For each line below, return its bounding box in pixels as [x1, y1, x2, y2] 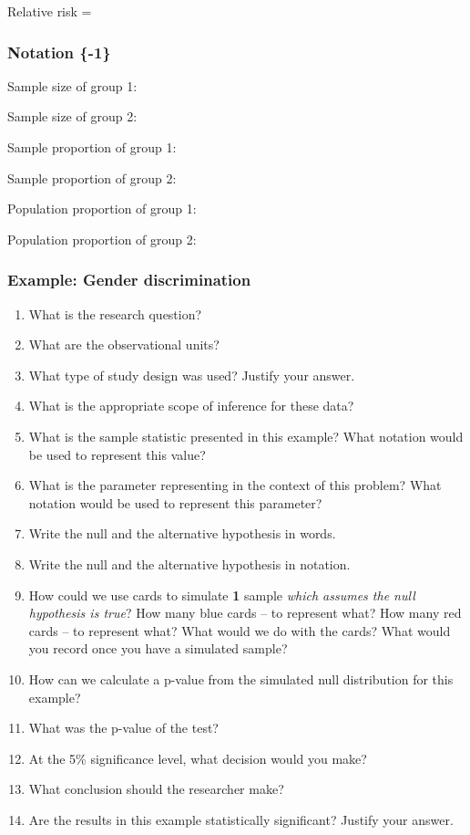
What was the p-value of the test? [28, 718, 219, 737]
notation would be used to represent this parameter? [28, 493, 322, 512]
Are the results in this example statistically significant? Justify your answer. [28, 809, 454, 829]
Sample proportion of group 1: [7, 138, 177, 156]
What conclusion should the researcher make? [28, 779, 284, 798]
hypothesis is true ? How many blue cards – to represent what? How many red [28, 603, 462, 622]
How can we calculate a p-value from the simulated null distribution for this [28, 669, 454, 688]
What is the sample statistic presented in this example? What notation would [28, 426, 464, 445]
